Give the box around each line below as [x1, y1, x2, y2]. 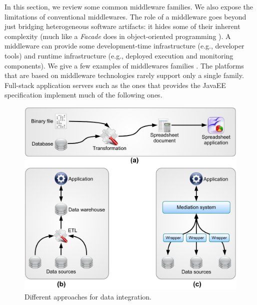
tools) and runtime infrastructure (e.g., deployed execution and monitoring [4, 50, 233, 60]
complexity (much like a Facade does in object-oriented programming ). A [4, 30, 231, 41]
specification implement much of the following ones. [4, 89, 162, 100]
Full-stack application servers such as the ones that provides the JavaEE [4, 79, 226, 90]
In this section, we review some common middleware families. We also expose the [4, 1, 253, 11]
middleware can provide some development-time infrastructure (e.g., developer [4, 40, 244, 51]
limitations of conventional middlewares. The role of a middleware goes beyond [4, 11, 246, 21]
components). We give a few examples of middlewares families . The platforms [4, 60, 244, 70]
